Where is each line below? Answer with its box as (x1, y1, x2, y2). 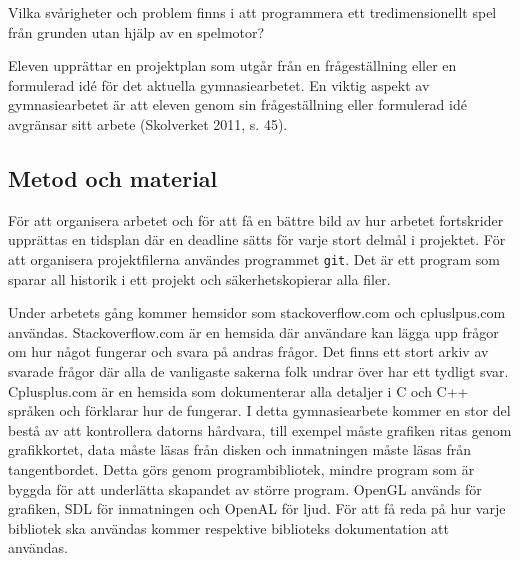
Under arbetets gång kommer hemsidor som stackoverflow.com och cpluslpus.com (8, 302, 506, 323)
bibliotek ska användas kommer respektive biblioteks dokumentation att (8, 517, 450, 538)
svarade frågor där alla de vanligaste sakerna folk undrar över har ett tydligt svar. (8, 360, 509, 381)
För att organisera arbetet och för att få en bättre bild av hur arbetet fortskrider (8, 209, 504, 230)
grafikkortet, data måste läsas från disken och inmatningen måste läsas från (8, 439, 472, 460)
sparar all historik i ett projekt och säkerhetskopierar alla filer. (8, 268, 391, 289)
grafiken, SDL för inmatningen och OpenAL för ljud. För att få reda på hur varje (8, 498, 506, 519)
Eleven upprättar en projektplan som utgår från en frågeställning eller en (8, 55, 457, 76)
